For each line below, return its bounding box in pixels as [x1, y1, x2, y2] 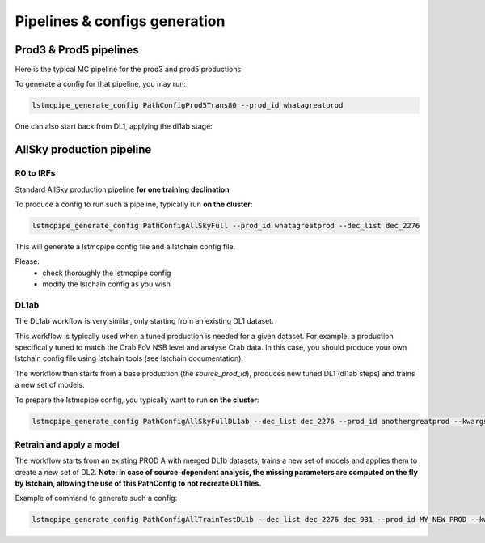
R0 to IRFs [15, 168, 56, 179]
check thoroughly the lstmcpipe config [42, 268, 171, 278]
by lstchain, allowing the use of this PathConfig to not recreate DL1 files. [15, 478, 262, 489]
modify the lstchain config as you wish [42, 279, 171, 289]
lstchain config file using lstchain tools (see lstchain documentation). [15, 354, 244, 363]
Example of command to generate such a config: [15, 494, 178, 503]
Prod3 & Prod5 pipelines [15, 43, 139, 57]
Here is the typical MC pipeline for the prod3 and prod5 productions [15, 65, 242, 74]
